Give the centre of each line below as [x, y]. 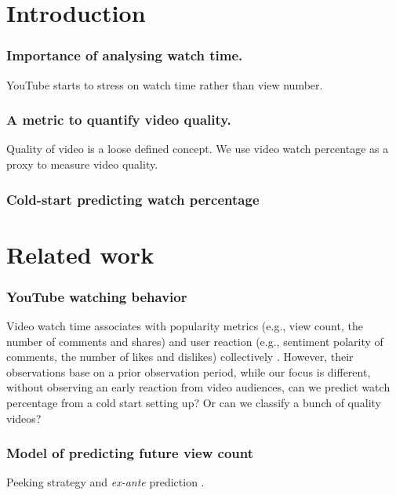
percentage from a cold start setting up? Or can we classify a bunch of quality [194, 402]
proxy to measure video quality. [82, 164]
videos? [24, 418]
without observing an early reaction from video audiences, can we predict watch [198, 387]
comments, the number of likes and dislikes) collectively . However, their [180, 357]
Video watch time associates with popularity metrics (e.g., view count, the [185, 326]
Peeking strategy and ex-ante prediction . [105, 482]
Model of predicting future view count [130, 453]
